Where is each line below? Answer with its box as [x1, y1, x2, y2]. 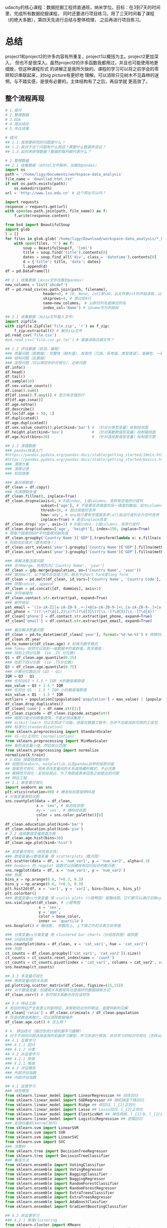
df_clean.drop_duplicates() [5, 702, 64, 707]
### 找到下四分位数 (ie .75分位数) [5, 660, 74, 665]
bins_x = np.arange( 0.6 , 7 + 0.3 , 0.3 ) [5, 877, 83, 882]
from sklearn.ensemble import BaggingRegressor [5, 1176, 106, 1181]
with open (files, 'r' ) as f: [14, 241, 75, 246]
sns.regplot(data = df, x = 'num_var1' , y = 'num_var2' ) [5, 868, 126, 873]
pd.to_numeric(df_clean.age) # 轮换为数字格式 [5, 641, 98, 646]
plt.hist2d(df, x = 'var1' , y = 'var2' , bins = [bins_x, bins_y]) [5, 886, 141, 892]
